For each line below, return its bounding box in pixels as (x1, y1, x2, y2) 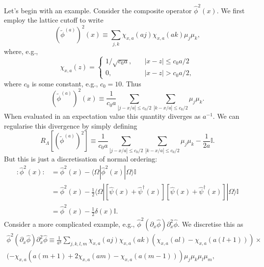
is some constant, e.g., (31, 78, 98, 88)
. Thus (122, 78, 141, 88)
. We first (216, 5, 245, 15)
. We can (212, 111, 239, 121)
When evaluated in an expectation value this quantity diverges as (4, 111, 201, 121)
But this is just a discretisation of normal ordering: (4, 153, 158, 163)
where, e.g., (4, 46, 38, 56)
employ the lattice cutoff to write (4, 15, 104, 25)
